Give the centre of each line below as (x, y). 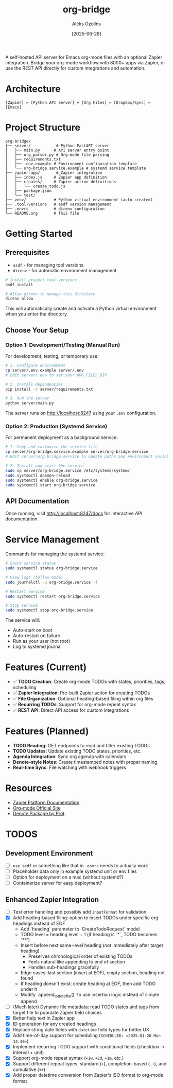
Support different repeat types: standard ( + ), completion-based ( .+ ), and (90, 1064)
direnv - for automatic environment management (65, 270)
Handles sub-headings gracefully (64, 967)
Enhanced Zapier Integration (52, 899)
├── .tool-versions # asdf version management (58, 204)
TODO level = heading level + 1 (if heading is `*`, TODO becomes (89, 935)
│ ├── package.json (29, 191)
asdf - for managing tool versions (48, 265)
